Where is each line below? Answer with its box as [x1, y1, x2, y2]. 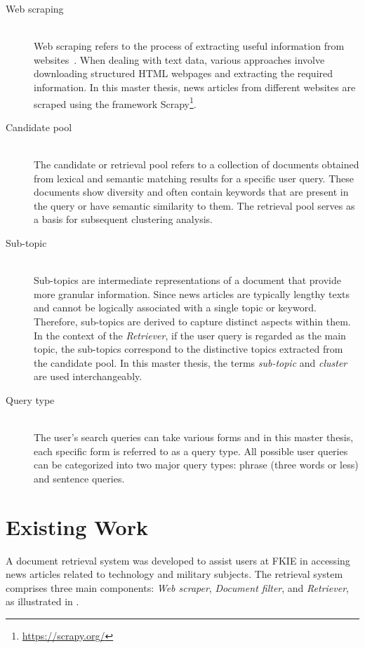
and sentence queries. [34, 471, 125, 485]
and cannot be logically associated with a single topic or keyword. [34, 300, 317, 315]
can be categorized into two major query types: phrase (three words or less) [34, 457, 359, 472]
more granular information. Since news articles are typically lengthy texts [34, 286, 350, 301]
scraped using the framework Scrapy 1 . [34, 94, 197, 111]
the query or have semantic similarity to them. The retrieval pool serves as [34, 198, 355, 212]
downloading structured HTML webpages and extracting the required [34, 66, 333, 81]
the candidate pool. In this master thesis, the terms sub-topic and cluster [34, 355, 347, 370]
